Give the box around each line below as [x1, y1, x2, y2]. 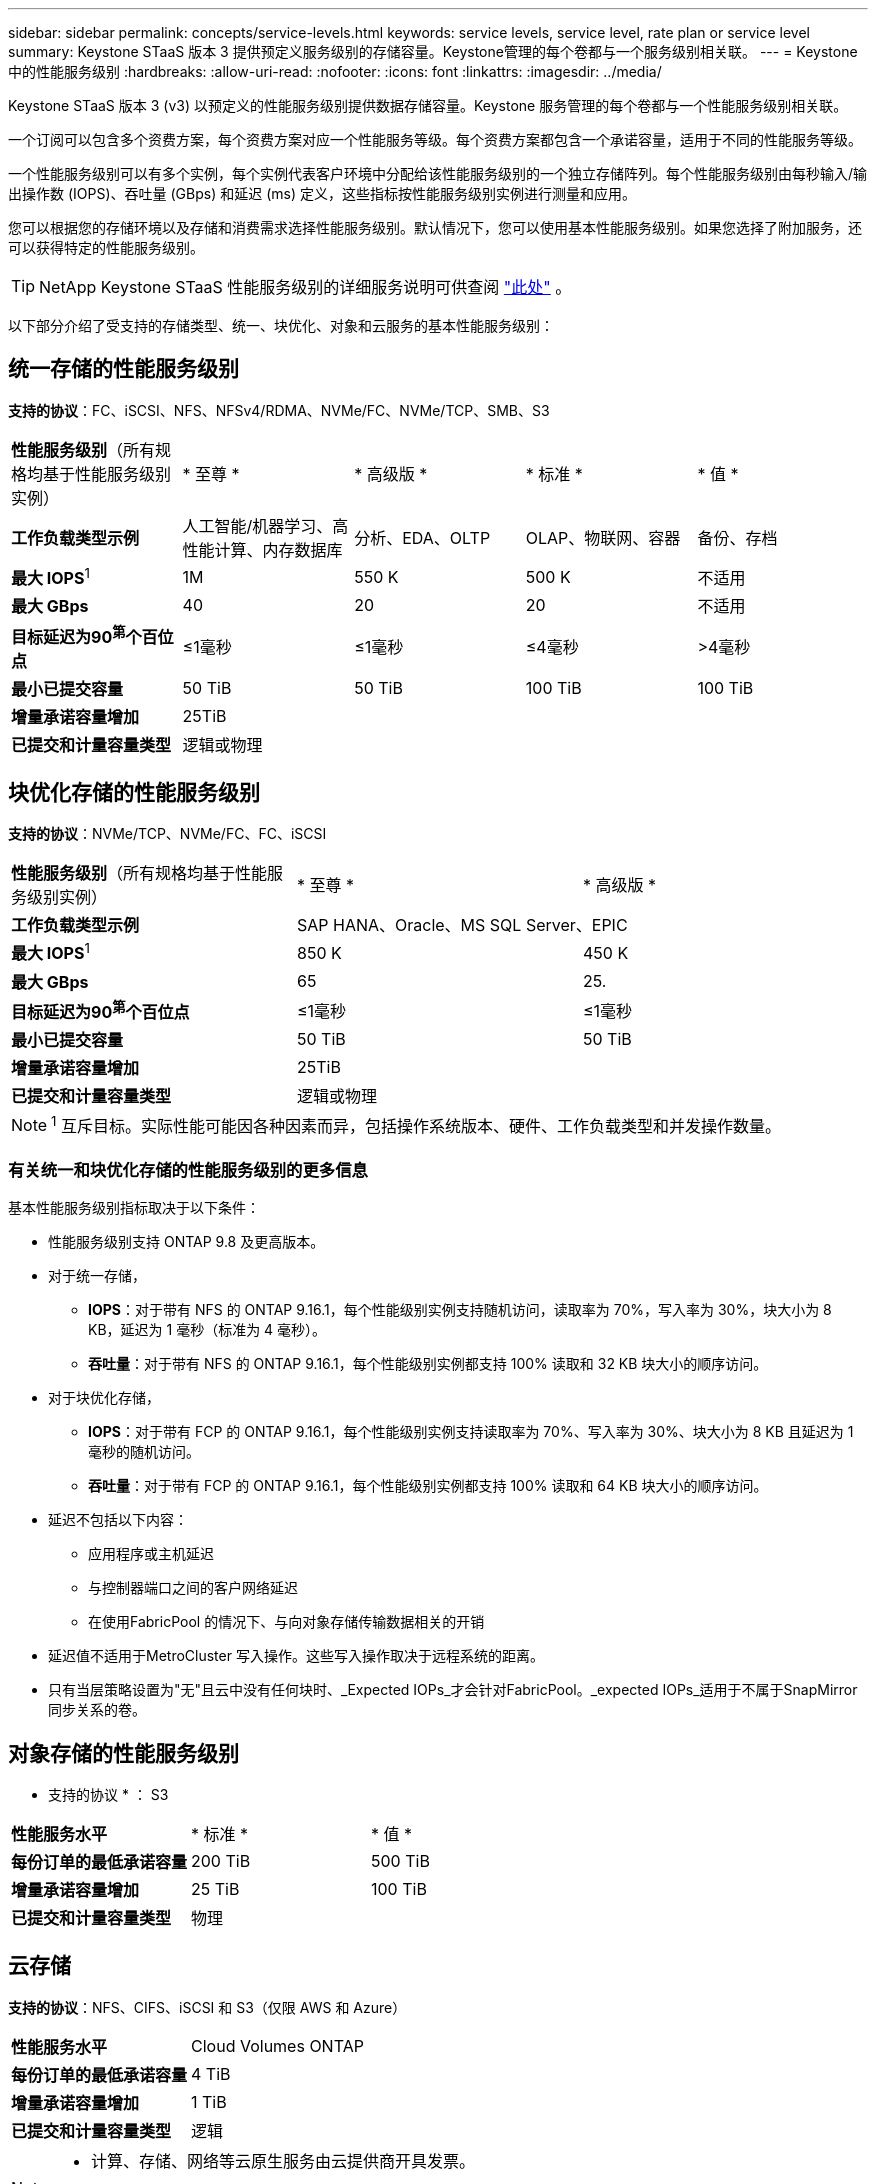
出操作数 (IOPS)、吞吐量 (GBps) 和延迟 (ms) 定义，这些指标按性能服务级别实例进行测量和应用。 [8, 185, 636, 202]
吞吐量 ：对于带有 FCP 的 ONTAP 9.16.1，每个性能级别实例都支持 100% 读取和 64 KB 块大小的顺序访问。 [88, 1477, 768, 1495]
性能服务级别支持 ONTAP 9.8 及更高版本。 [48, 1233, 325, 1251]
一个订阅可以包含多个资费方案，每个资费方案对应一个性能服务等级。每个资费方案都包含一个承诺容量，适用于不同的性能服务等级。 [8, 131, 862, 148]
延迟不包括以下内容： [48, 1511, 188, 1529]
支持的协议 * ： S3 [48, 1785, 169, 1803]
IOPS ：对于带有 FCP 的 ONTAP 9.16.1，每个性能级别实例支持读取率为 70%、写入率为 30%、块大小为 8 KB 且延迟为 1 [88, 1423, 854, 1441]
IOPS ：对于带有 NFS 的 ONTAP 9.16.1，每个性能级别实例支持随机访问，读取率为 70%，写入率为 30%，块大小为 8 [88, 1301, 832, 1319]
